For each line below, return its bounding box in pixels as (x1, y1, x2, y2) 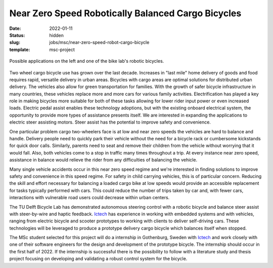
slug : (9, 40, 20, 46)
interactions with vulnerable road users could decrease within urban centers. (9, 195, 170, 201)
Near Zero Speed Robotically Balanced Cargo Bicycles (9, 8, 242, 19)
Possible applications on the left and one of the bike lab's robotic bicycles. (9, 58, 164, 64)
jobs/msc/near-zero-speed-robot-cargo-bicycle (49, 40, 150, 46)
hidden (49, 32, 64, 38)
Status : (9, 32, 25, 38)
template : (9, 46, 30, 53)
